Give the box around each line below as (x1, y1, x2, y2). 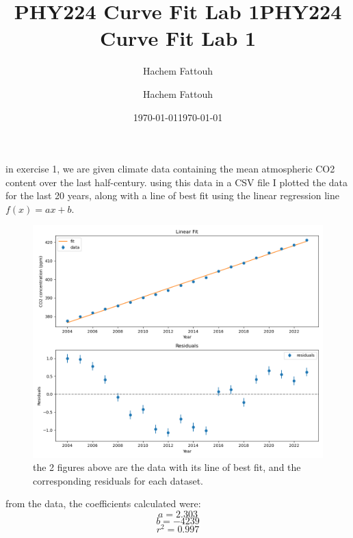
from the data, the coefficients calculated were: (5, 496, 201, 511)
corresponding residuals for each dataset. (33, 473, 203, 487)
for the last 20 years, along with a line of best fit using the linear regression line (5, 188, 339, 203)
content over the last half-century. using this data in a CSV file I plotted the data (5, 175, 348, 189)
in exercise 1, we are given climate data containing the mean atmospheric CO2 (5, 162, 335, 176)
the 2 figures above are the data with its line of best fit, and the (33, 460, 301, 474)
